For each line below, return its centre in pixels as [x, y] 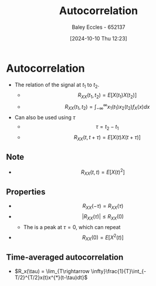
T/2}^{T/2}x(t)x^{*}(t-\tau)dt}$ [51, 278]
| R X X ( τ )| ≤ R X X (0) [103, 217]
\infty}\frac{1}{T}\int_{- [118, 271]
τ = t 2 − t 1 [107, 127]
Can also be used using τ [45, 117]
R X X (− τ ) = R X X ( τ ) [103, 207]
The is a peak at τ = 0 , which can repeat [72, 227]
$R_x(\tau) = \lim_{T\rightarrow [52, 271]
